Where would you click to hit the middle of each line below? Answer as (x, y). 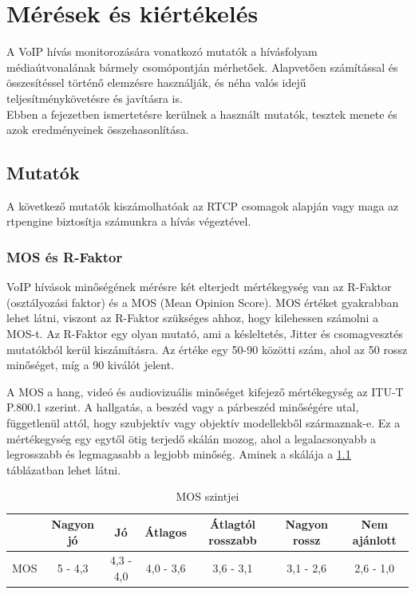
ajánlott (374, 539)
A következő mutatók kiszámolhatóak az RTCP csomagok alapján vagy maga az (203, 205)
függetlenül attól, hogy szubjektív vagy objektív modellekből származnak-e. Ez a (204, 423)
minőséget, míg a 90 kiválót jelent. (91, 365)
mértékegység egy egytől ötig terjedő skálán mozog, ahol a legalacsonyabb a (192, 438)
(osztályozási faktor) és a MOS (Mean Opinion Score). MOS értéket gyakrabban (203, 302)
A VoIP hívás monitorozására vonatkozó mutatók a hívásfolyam (162, 51)
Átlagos (166, 531)
